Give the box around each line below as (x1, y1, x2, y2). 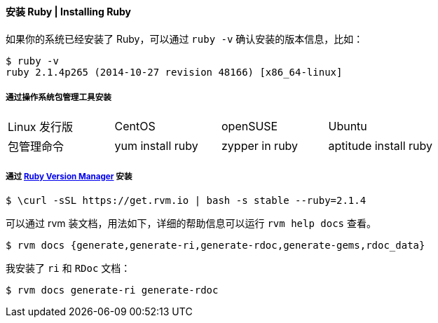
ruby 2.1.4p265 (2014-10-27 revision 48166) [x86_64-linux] (6, 66, 343, 78)
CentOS (114, 119, 156, 134)
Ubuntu (328, 119, 367, 134)
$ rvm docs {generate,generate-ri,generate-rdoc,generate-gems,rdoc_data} (6, 240, 425, 252)
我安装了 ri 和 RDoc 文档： (6, 262, 131, 275)
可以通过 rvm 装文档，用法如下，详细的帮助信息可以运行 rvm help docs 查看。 (6, 217, 376, 230)
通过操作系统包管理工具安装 (6, 92, 111, 102)
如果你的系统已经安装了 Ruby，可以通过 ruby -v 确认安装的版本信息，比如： (6, 32, 364, 45)
